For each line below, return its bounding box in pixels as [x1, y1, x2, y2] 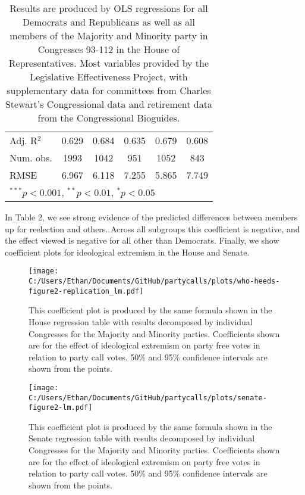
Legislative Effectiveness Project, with [30, 70, 188, 83]
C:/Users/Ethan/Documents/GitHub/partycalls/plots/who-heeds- [29, 277, 280, 286]
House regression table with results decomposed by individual [29, 315, 253, 328]
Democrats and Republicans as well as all [22, 15, 196, 29]
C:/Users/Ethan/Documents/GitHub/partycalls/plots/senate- [29, 393, 267, 402]
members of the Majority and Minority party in [10, 29, 208, 42]
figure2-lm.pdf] [29, 403, 93, 412]
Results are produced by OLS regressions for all [10, 1, 208, 15]
